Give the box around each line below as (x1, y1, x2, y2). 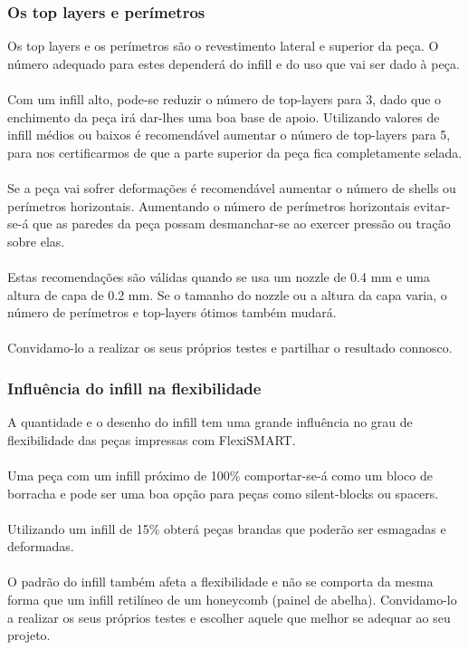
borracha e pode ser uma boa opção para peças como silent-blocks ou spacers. (7, 483, 439, 502)
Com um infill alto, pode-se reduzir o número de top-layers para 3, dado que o (7, 90, 442, 108)
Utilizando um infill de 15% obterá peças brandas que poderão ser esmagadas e (7, 519, 446, 538)
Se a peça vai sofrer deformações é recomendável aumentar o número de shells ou (7, 178, 456, 197)
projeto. (7, 626, 51, 645)
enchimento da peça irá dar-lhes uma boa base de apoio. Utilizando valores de (7, 107, 440, 126)
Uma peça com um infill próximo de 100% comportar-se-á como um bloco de (7, 465, 433, 484)
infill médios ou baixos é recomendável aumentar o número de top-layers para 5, (7, 125, 451, 144)
